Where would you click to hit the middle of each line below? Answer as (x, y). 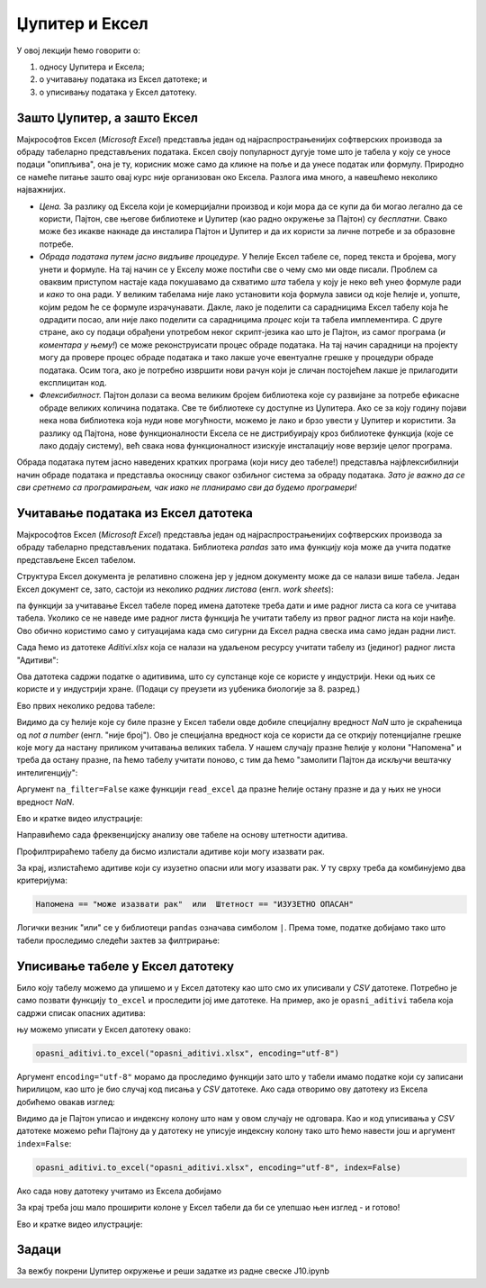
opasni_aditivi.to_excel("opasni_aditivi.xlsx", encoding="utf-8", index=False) (218, 1167)
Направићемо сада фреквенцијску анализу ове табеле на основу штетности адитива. (182, 835)
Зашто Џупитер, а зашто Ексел (107, 118)
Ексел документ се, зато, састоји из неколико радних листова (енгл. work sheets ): (175, 589)
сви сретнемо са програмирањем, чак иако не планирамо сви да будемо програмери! (187, 487)
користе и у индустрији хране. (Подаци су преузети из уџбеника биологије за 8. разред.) (189, 689)
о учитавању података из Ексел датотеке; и (123, 79)
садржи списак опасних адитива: (81, 1012)
